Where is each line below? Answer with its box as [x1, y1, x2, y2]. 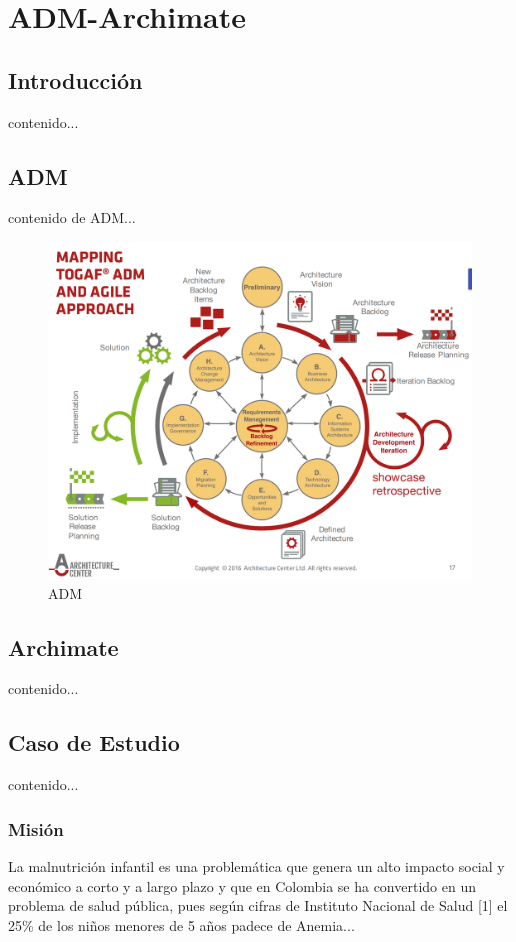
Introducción [8, 64, 143, 95]
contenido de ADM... [8, 207, 136, 228]
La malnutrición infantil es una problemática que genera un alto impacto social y [8, 856, 505, 877]
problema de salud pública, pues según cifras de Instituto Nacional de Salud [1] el [8, 895, 508, 916]
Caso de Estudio [8, 727, 180, 758]
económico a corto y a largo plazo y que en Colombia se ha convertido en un [8, 875, 476, 896]
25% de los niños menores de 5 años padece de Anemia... [8, 914, 355, 935]
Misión [8, 816, 64, 841]
